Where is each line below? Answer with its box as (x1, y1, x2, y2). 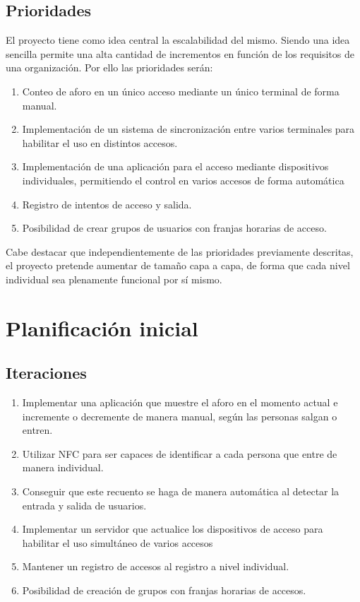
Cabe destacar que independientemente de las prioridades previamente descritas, (6, 244, 354, 259)
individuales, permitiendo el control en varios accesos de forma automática (22, 172, 344, 187)
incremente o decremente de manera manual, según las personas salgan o (22, 408, 337, 423)
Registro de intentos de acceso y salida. (22, 196, 192, 211)
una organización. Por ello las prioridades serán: (6, 60, 213, 75)
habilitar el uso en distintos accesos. (22, 135, 178, 150)
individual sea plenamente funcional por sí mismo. (6, 271, 222, 286)
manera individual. (22, 460, 104, 475)
